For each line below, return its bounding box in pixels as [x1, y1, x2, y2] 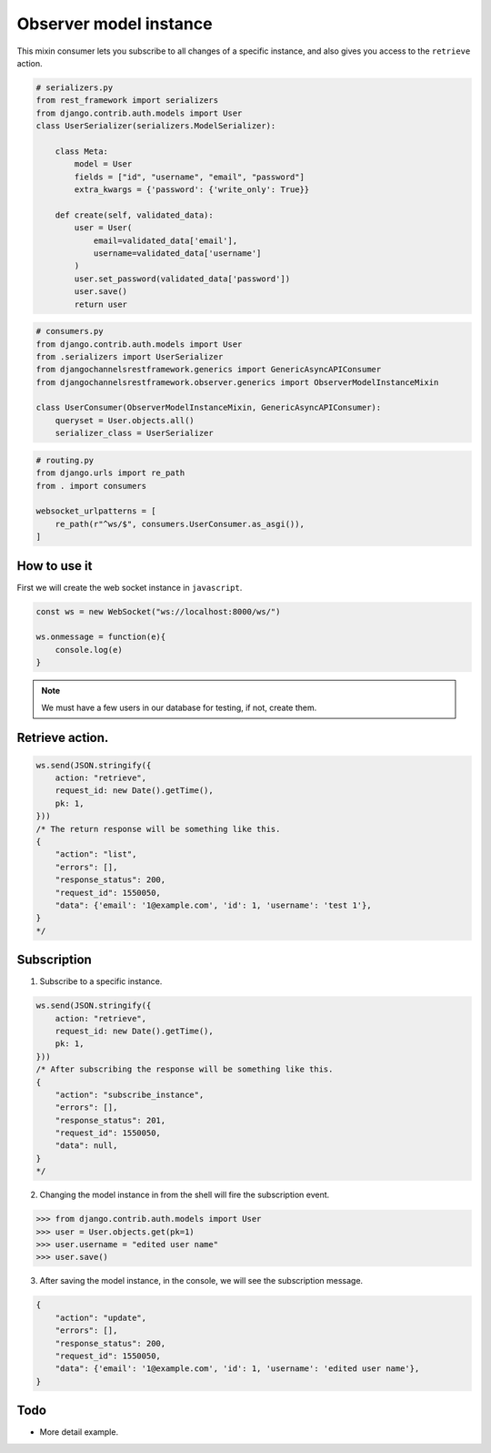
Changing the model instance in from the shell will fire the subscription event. [39, 1189, 330, 1201]
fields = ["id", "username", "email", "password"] [74, 171, 305, 182]
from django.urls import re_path [35, 468, 185, 478]
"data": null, [55, 1141, 118, 1151]
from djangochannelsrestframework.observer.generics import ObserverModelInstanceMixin [35, 377, 439, 387]
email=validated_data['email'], [93, 235, 238, 246]
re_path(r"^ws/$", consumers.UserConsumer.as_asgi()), [55, 519, 305, 529]
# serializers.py [35, 82, 114, 93]
